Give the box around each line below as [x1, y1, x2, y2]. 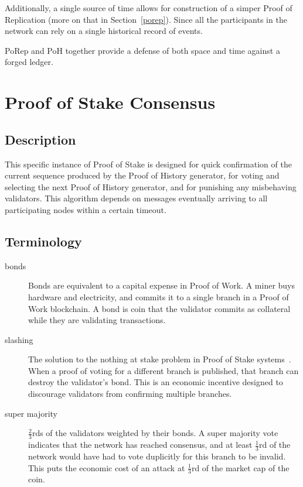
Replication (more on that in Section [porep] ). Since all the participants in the [5, 13, 287, 25]
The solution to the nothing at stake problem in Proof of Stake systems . [28, 353, 291, 365]
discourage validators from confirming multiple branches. [28, 387, 232, 400]
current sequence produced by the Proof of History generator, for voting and [5, 169, 280, 181]
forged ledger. [5, 56, 53, 68]
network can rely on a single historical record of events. [5, 25, 203, 37]
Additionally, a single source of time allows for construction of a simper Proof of [5, 2, 292, 13]
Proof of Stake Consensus [5, 90, 216, 114]
